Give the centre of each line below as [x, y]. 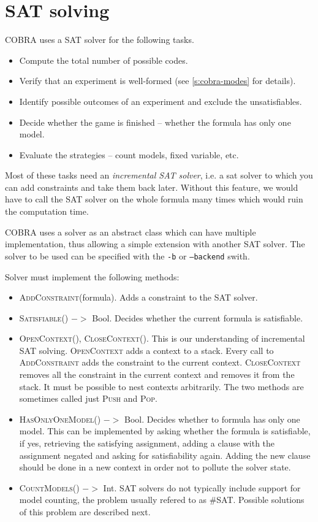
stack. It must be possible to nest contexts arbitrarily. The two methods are [161, 386]
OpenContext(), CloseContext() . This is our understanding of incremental [162, 338]
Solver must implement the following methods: [92, 276]
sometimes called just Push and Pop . [88, 398]
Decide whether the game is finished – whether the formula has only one [155, 122]
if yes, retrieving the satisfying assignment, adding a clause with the [147, 443]
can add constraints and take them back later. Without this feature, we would [152, 187]
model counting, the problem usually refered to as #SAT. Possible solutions [162, 500]
